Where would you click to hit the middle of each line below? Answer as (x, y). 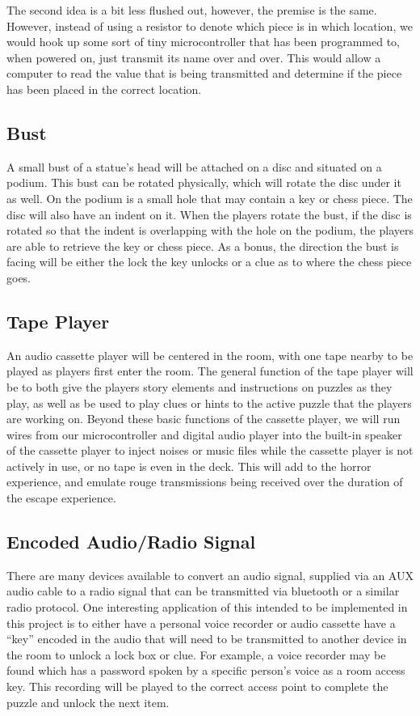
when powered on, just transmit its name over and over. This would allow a (194, 57)
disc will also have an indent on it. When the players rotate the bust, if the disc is (209, 214)
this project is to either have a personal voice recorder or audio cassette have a (201, 623)
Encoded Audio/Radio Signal (131, 542)
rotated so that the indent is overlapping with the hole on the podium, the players (210, 230)
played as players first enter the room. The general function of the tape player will (210, 371)
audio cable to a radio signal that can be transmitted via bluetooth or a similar (203, 591)
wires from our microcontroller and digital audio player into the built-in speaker (204, 434)
